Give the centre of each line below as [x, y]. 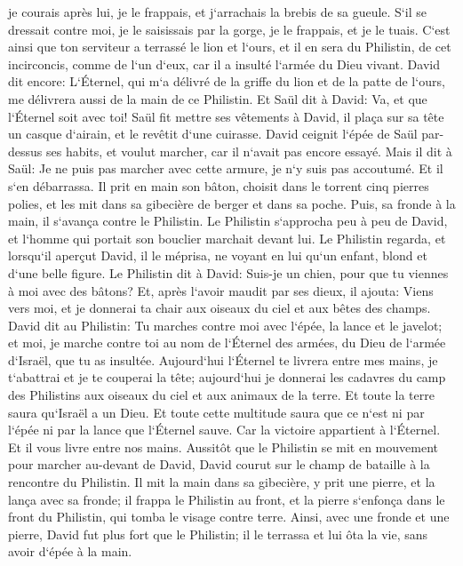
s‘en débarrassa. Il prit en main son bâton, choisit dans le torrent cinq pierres [219, 185]
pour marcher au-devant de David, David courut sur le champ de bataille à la [219, 464]
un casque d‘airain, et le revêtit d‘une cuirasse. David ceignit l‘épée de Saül [213, 134]
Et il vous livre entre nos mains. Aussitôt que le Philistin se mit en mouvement [223, 446]
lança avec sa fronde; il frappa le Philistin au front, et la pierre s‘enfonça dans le [227, 499]
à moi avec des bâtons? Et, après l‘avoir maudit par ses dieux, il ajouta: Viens [221, 290]
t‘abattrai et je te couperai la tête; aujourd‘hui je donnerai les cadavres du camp [227, 377]
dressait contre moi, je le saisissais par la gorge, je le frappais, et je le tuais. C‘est [229, 29]
